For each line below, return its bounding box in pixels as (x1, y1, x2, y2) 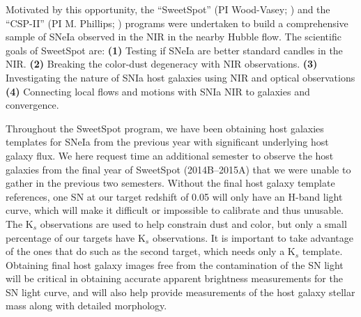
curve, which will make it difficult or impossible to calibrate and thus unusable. (6, 203, 344, 217)
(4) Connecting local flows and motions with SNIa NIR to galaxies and (6, 84, 310, 98)
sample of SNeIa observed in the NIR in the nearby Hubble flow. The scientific (6, 29, 341, 44)
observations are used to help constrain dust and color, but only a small (40, 216, 347, 231)
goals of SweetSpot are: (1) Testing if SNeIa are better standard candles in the (6, 42, 343, 57)
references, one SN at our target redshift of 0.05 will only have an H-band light (6, 189, 343, 203)
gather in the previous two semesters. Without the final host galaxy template (6, 176, 335, 190)
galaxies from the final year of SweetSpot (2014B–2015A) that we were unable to (6, 162, 351, 176)
